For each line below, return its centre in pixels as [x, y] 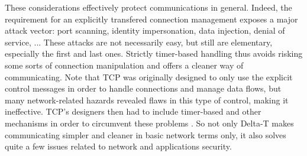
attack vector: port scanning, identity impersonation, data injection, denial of [145, 30]
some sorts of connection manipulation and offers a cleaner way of [124, 65]
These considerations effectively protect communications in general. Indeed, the [148, 7]
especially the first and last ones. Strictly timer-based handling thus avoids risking [154, 53]
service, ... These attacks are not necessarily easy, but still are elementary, [139, 42]
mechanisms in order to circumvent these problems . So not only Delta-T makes [149, 123]
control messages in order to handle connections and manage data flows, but [143, 88]
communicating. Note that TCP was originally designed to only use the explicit [149, 77]
